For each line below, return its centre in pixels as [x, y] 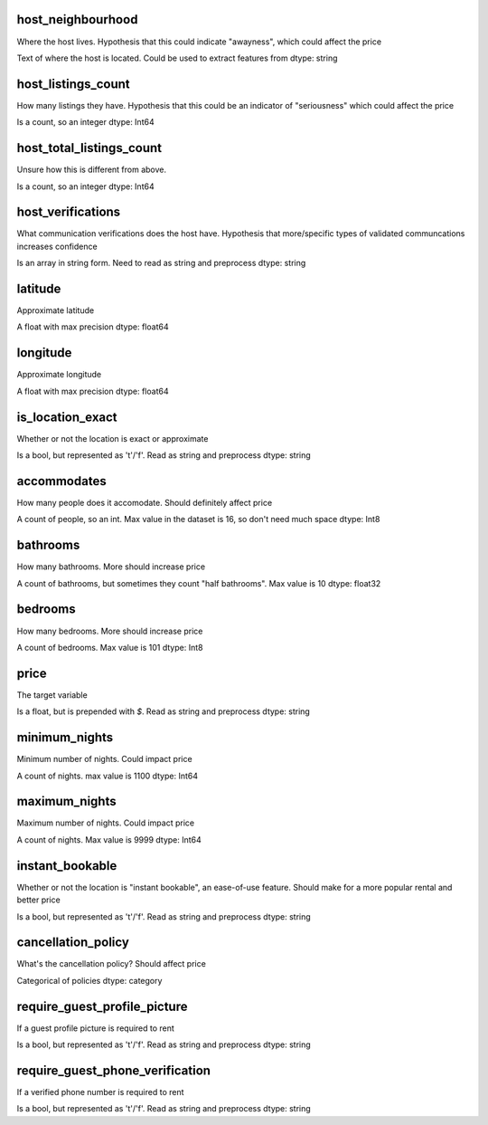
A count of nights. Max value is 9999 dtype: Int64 [109, 839]
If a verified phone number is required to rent [100, 1092]
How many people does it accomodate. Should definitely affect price [145, 502]
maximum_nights [66, 801]
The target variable [52, 695]
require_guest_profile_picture [102, 1006]
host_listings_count [73, 84]
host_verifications [69, 212]
